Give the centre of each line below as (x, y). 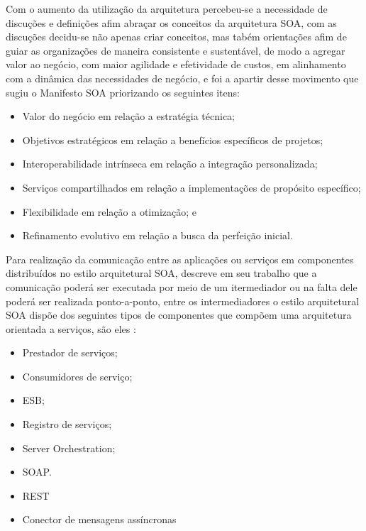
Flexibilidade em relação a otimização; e (110, 211)
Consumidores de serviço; (77, 376)
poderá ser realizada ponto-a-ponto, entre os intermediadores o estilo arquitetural (183, 301)
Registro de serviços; (67, 424)
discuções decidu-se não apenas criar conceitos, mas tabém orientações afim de (176, 37)
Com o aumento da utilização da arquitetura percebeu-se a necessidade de (167, 9)
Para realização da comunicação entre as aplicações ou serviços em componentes (180, 259)
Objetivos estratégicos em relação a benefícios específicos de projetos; (173, 139)
